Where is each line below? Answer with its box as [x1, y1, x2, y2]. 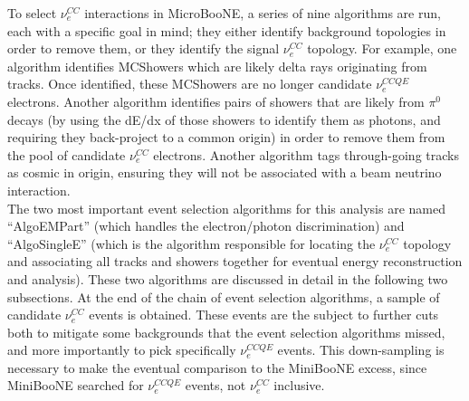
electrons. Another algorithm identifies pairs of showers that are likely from [7, 91, 425, 110]
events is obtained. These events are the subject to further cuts [89, 305, 439, 324]
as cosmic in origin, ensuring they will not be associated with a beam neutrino [7, 163, 442, 182]
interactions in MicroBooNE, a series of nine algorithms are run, [84, 4, 441, 22]
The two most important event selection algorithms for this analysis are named [7, 198, 445, 217]
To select [7, 4, 57, 22]
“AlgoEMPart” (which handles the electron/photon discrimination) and [7, 216, 405, 235]
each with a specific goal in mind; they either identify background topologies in [7, 21, 446, 40]
